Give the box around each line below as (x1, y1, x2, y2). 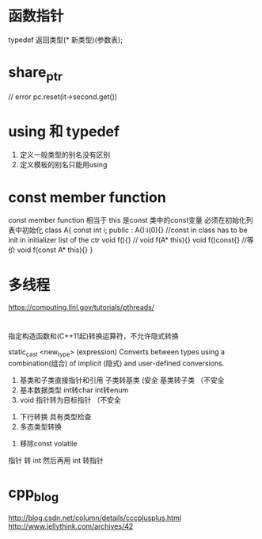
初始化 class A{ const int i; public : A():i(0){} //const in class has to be (21, 225, 248, 235)
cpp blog (8, 484, 59, 505)
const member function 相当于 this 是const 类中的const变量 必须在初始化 (8, 216, 247, 225)
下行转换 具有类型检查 (19, 412, 92, 422)
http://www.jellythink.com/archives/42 (8, 521, 134, 531)
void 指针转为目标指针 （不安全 (19, 396, 121, 405)
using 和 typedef (8, 122, 120, 140)
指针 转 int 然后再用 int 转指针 (8, 456, 104, 465)
